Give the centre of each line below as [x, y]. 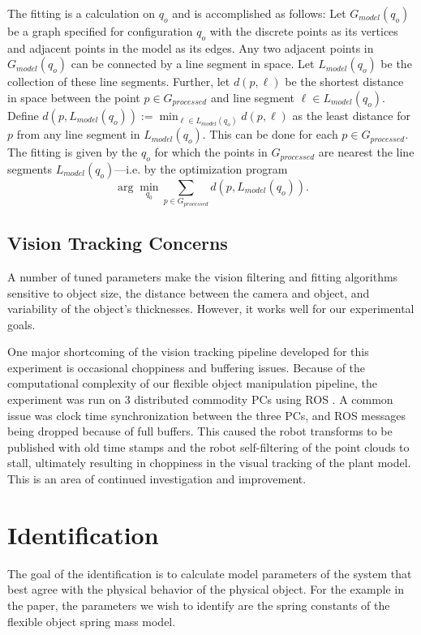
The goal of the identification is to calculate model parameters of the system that [210, 573]
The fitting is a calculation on [82, 13]
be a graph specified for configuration [100, 31]
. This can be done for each [270, 134]
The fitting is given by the [73, 152]
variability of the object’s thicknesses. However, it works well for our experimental [211, 309]
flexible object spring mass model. [92, 621]
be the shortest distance [344, 82]
